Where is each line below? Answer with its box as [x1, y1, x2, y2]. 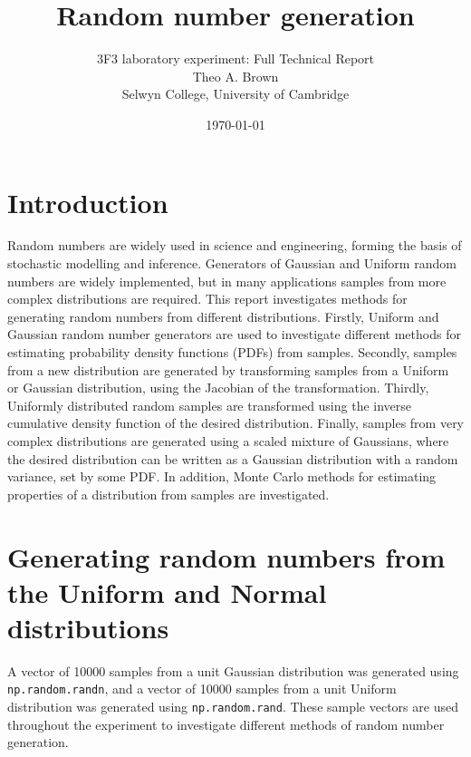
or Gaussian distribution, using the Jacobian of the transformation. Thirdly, [7, 378, 429, 397]
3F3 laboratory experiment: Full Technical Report [96, 49, 375, 68]
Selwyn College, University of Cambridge [121, 84, 350, 103]
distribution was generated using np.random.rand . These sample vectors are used [7, 697, 458, 716]
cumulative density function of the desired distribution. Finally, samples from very [7, 413, 465, 432]
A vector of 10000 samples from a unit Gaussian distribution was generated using [7, 661, 459, 680]
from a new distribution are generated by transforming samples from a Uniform [7, 360, 449, 379]
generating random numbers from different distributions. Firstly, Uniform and [7, 306, 439, 325]
